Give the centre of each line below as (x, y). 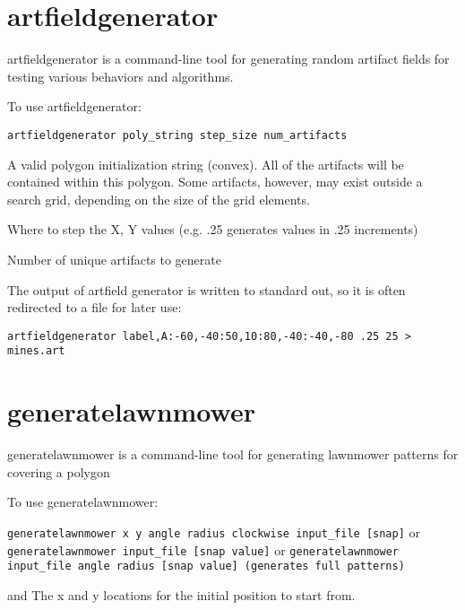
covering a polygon (59, 471)
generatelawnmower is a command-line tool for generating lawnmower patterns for (233, 454)
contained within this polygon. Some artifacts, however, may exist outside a (215, 182)
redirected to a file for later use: (95, 307)
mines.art (36, 351)
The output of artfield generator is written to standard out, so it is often (207, 289)
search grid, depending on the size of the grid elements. (159, 199)
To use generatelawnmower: (83, 502)
